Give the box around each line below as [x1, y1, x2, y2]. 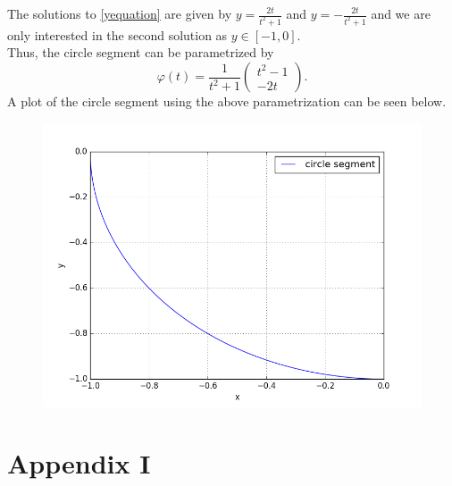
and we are [371, 4, 431, 22]
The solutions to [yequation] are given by [7, 4, 232, 22]
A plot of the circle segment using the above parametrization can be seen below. [7, 92, 447, 111]
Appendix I [7, 445, 151, 482]
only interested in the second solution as [7, 25, 228, 44]
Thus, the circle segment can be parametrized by [7, 43, 274, 62]
